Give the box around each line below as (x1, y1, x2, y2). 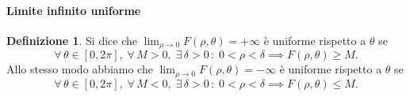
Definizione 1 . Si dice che (6, 32, 137, 48)
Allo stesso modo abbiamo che (6, 61, 153, 77)
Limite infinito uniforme (6, 2, 141, 18)
